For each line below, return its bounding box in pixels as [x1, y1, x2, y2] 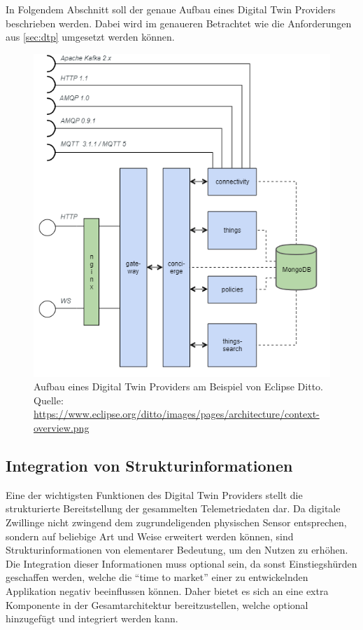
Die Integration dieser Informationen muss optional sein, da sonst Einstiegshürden [6, 556, 357, 570]
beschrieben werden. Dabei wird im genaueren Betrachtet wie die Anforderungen [6, 15, 352, 30]
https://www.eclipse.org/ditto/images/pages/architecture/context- [34, 406, 320, 421]
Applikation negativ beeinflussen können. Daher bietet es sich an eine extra [6, 584, 329, 598]
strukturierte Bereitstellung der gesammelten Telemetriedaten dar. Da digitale [6, 501, 341, 516]
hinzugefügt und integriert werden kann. [6, 611, 178, 626]
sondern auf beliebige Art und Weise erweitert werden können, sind [6, 528, 294, 543]
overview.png [34, 420, 90, 435]
